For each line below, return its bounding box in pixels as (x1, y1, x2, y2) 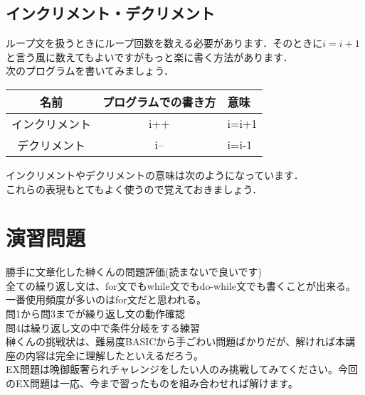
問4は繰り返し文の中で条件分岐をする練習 (6, 320, 200, 335)
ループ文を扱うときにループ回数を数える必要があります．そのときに (6, 36, 323, 50)
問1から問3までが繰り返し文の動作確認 (6, 306, 185, 321)
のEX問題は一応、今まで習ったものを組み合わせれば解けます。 (6, 376, 298, 391)
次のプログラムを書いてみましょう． (6, 63, 174, 78)
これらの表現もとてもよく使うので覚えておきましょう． (6, 181, 263, 196)
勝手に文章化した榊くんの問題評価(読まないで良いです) (6, 264, 263, 279)
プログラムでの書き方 (102, 93, 216, 110)
